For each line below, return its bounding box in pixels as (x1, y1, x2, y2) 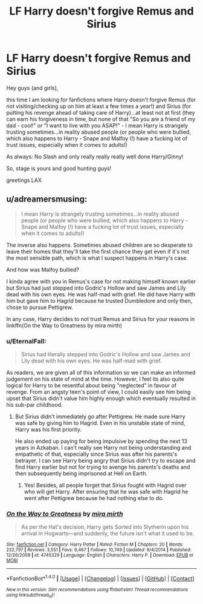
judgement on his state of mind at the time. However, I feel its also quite (6, 375, 184, 383)
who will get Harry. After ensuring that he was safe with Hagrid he (24, 488, 188, 495)
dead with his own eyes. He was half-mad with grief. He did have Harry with (6, 290, 196, 298)
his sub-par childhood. (6, 401, 63, 409)
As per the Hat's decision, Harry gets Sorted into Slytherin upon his (21, 523, 189, 531)
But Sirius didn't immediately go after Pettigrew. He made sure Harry (14, 413, 185, 420)
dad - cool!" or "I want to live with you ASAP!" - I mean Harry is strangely (6, 121, 188, 129)
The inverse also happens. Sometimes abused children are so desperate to (6, 241, 193, 248)
